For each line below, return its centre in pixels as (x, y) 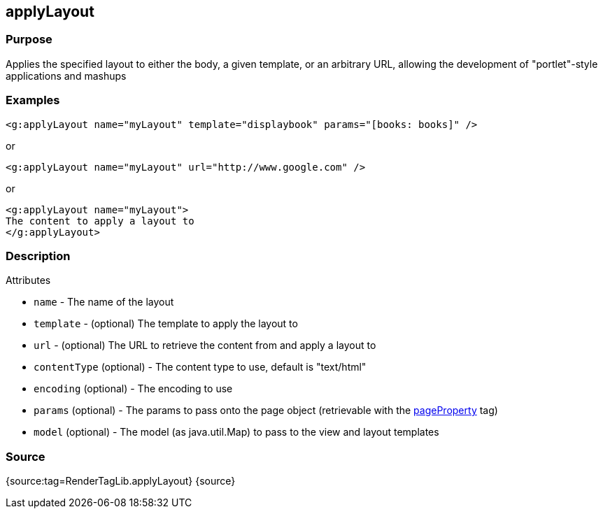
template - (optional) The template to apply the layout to (166, 324)
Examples (33, 100)
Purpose (29, 40)
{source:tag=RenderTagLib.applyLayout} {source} (121, 481)
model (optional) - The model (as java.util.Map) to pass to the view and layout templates (236, 432)
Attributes (28, 280)
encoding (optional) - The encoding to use (133, 389)
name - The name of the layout (104, 302)
